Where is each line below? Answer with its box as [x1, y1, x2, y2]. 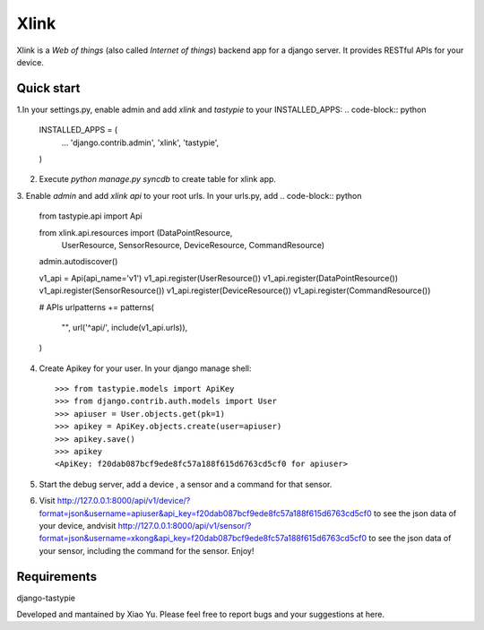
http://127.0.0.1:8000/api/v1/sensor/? [117, 521, 252, 531]
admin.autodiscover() [39, 256, 118, 267]
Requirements [16, 569, 98, 584]
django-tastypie [16, 592, 76, 603]
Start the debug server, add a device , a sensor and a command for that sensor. [39, 479, 333, 489]
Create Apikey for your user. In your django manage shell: [39, 363, 252, 374]
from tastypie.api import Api [39, 211, 143, 221]
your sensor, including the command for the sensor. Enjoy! [39, 545, 255, 556]
